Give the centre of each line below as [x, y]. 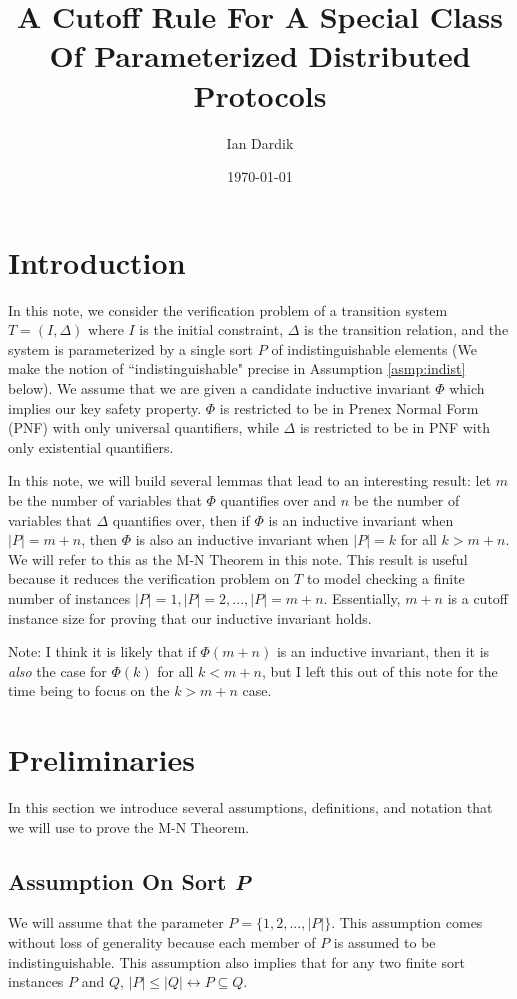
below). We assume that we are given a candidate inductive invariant [219, 388]
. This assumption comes [407, 922]
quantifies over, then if [181, 519]
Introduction [97, 261]
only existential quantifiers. [91, 446]
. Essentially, [362, 597]
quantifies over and [278, 499]
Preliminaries [101, 759]
